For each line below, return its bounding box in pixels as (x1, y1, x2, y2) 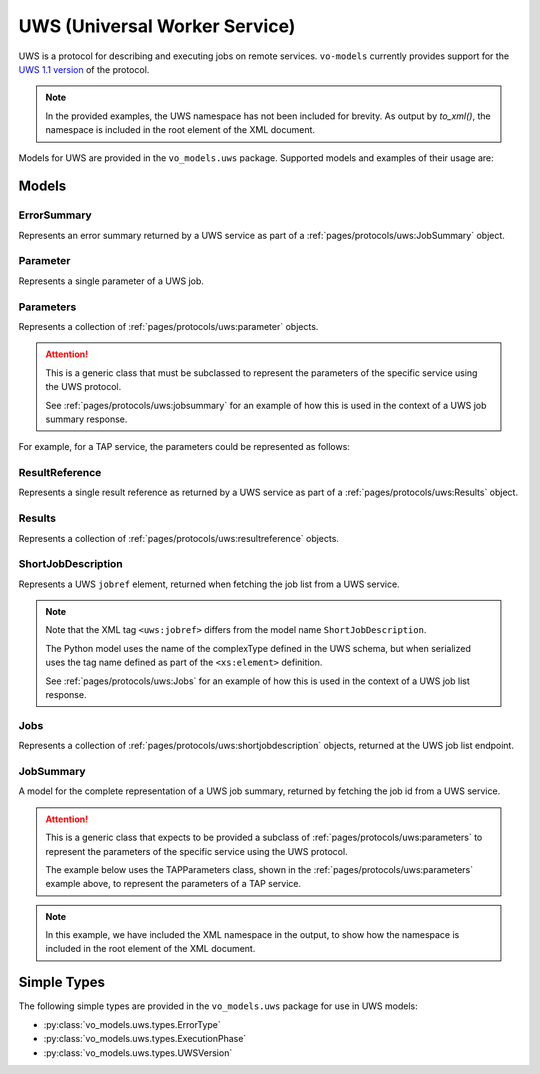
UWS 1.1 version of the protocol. (18, 63, 150, 75)
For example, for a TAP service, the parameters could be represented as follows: (18, 441, 350, 453)
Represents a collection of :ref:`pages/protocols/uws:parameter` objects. (18, 320, 319, 332)
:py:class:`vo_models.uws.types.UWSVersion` (43, 1046, 233, 1059)
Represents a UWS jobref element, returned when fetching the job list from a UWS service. (18, 578, 400, 590)
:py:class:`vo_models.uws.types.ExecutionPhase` (43, 1033, 247, 1045)
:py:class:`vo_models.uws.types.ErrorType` (43, 1018, 222, 1030)
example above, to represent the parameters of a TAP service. (45, 878, 302, 890)
